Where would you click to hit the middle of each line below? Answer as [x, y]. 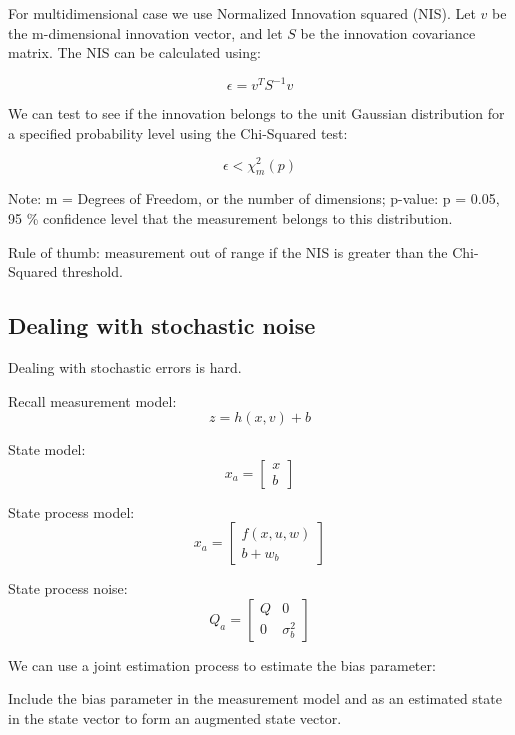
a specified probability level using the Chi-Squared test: [178, 132]
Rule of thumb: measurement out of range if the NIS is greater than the [228, 251]
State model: [47, 449]
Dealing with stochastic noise [162, 325]
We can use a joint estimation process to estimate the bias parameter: [222, 664]
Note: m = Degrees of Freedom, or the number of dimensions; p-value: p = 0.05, [254, 198]
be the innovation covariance [388, 32]
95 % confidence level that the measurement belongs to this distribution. [230, 217]
